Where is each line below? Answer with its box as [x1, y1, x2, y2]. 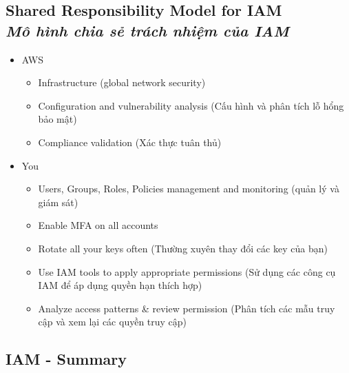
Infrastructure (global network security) [38, 75, 206, 90]
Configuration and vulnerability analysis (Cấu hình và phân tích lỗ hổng [38, 98, 344, 112]
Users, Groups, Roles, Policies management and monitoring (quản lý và [38, 181, 339, 196]
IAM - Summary [6, 348, 127, 370]
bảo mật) [38, 112, 77, 126]
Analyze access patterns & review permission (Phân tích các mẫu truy [38, 301, 335, 315]
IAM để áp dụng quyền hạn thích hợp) [38, 278, 202, 292]
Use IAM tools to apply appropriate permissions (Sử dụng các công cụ [38, 264, 336, 279]
